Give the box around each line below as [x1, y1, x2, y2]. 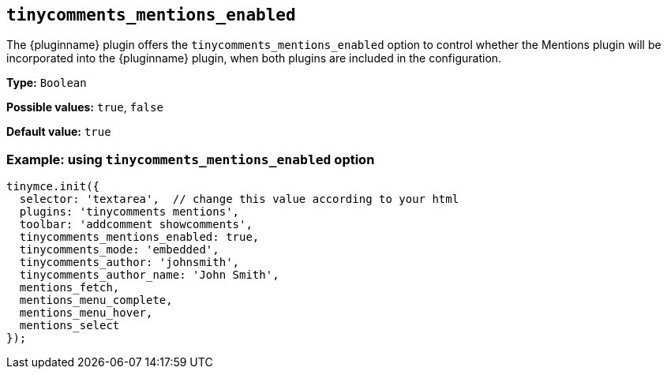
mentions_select [19, 319, 120, 332]
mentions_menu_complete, [19, 294, 173, 307]
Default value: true [6, 125, 111, 139]
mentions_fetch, [19, 281, 120, 294]
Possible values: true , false [6, 100, 163, 114]
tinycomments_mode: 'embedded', [19, 243, 219, 257]
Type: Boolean [6, 76, 87, 90]
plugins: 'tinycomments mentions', [19, 205, 240, 219]
